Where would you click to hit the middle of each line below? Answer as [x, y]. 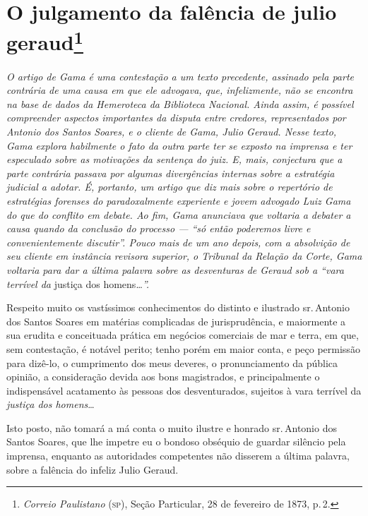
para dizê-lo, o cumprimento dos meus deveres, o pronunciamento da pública [172, 362]
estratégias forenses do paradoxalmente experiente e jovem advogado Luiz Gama [179, 200]
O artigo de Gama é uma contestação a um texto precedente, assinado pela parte [180, 76]
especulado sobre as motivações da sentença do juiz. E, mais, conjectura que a [174, 159]
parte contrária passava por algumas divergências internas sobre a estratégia [171, 173]
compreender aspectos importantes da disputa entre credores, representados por [176, 118]
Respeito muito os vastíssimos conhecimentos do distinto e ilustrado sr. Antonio [178, 307]
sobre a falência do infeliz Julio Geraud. [93, 469]
